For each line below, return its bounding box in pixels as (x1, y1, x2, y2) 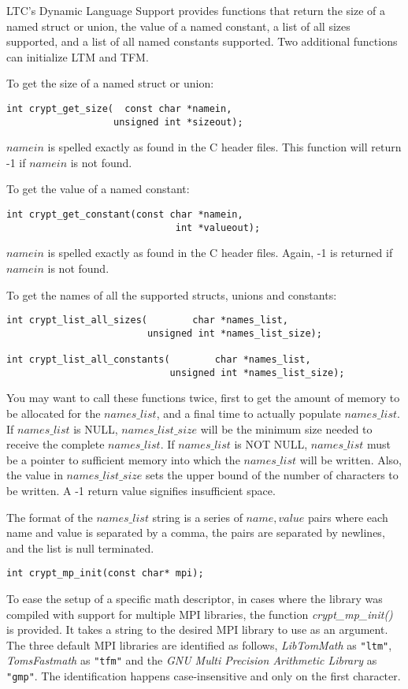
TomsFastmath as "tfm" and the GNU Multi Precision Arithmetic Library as (6, 652, 377, 669)
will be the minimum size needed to (200, 420, 373, 437)
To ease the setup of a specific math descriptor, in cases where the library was (6, 590, 383, 607)
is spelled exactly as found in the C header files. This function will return (47, 139, 402, 155)
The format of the (6, 508, 93, 525)
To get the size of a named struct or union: (6, 75, 214, 91)
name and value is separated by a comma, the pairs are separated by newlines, (6, 524, 385, 541)
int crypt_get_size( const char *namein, (6, 102, 232, 114)
